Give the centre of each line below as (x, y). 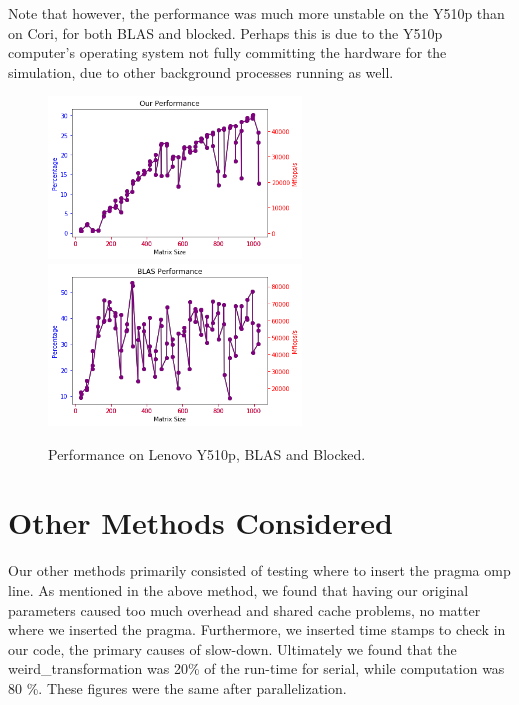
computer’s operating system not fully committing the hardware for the (227, 52)
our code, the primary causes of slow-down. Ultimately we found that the (232, 648)
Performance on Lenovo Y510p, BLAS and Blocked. (207, 453)
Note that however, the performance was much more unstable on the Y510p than (256, 13)
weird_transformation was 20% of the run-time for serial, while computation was (256, 668)
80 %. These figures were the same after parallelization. (177, 687)
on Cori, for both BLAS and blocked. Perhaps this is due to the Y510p (225, 32)
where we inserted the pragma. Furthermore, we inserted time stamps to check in (257, 629)
